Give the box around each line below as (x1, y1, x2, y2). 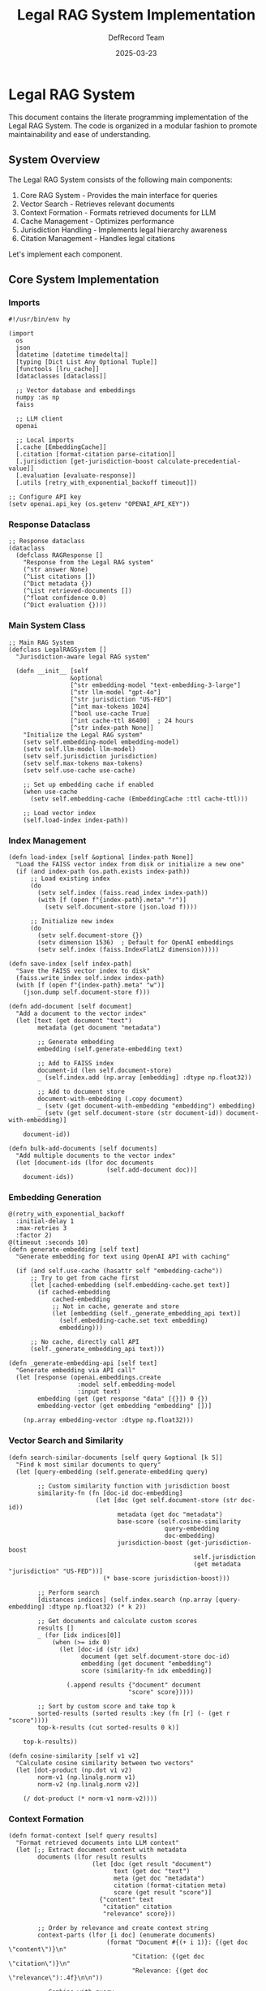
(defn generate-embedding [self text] (8, 1246, 139, 1254)
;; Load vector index (23, 809, 96, 817)
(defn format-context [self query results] (8, 1831, 158, 1840)
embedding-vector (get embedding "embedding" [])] (37, 1402, 212, 1410)
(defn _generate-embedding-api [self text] (8, 1359, 158, 1367)
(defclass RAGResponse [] (15, 551, 104, 559)
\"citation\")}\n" (8, 1959, 71, 1967)
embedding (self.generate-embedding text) (37, 1045, 183, 1053)
